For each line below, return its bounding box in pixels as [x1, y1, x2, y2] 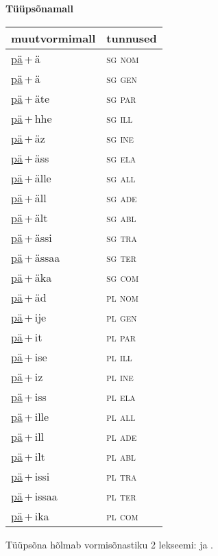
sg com [106, 269, 138, 285]
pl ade [106, 428, 137, 444]
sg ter [106, 249, 136, 265]
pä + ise [11, 348, 47, 365]
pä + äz [11, 130, 45, 146]
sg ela [106, 149, 136, 166]
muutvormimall [11, 29, 96, 46]
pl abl [106, 448, 136, 464]
